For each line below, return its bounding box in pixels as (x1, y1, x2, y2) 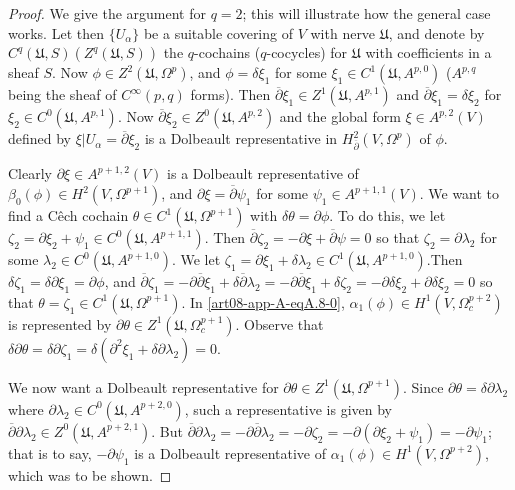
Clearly (8, 163, 52, 184)
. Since (402, 376, 444, 397)
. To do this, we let (329, 205, 446, 226)
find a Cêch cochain (8, 205, 129, 226)
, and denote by (388, 22, 485, 43)
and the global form (279, 106, 401, 127)
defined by (8, 128, 72, 149)
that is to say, (8, 442, 92, 463)
